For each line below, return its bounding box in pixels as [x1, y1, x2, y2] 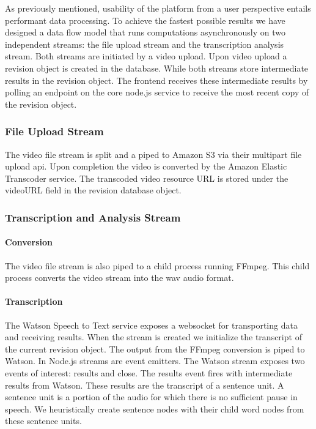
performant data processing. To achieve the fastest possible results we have [5, 13, 285, 26]
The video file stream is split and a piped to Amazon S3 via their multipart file [5, 147, 302, 160]
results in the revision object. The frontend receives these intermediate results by [5, 73, 308, 86]
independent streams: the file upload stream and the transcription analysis [5, 37, 284, 50]
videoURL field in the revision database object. [5, 184, 182, 196]
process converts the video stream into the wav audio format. [5, 271, 234, 284]
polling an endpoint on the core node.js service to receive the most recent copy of [5, 86, 309, 99]
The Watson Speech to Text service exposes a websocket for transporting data [5, 318, 298, 331]
